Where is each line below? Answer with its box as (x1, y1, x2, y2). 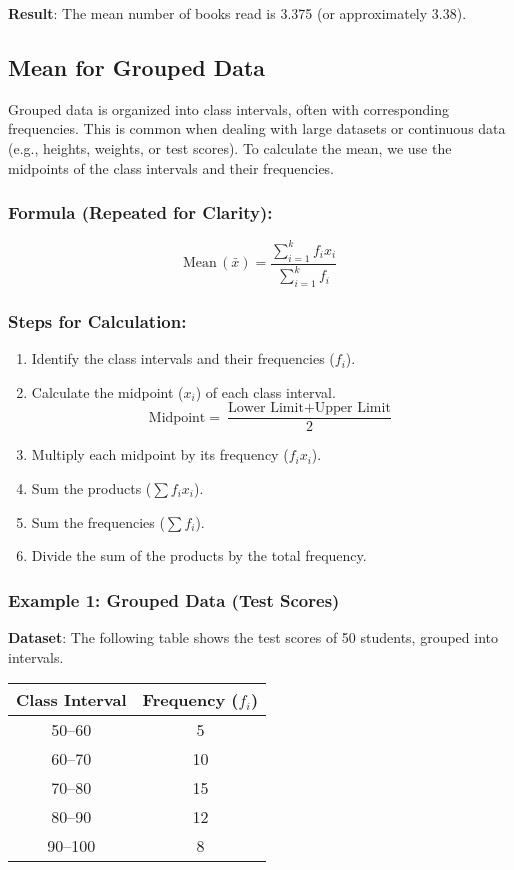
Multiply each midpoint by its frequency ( (31, 444, 289, 465)
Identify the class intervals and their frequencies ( (31, 348, 335, 369)
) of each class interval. (195, 381, 336, 402)
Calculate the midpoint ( (31, 381, 184, 402)
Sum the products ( (31, 477, 152, 498)
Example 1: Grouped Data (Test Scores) (8, 587, 340, 612)
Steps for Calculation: (8, 308, 187, 333)
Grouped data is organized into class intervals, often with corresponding (8, 98, 449, 119)
